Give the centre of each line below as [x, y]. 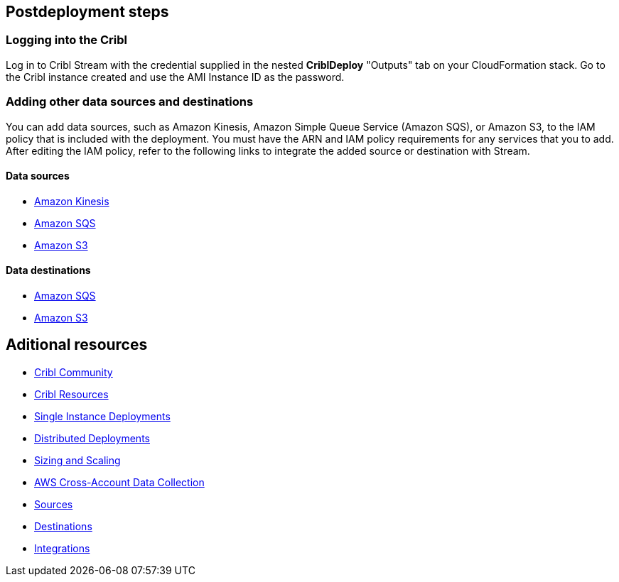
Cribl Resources [71, 394]
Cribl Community [74, 372]
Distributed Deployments [92, 438]
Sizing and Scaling [77, 460]
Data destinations [48, 270]
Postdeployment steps [87, 12]
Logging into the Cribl [66, 40]
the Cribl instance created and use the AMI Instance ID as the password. [175, 77]
